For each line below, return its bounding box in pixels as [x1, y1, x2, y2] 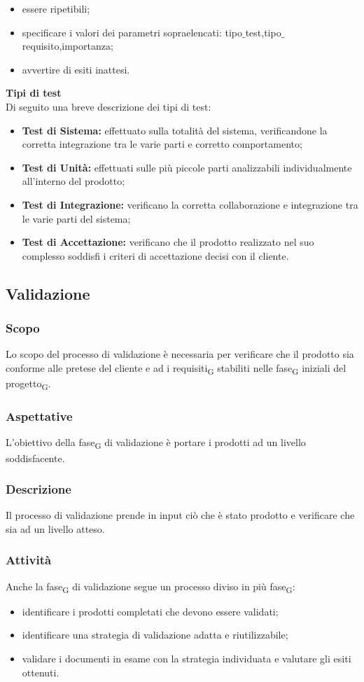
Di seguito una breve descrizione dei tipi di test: [6, 99, 211, 113]
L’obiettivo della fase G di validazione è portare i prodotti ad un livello [6, 435, 306, 452]
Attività [6, 551, 52, 569]
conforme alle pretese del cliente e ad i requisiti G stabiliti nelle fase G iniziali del [6, 360, 346, 377]
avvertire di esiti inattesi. [22, 62, 130, 76]
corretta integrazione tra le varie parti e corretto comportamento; [22, 137, 302, 151]
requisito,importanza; [22, 39, 113, 53]
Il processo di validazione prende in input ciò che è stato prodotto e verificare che [6, 508, 355, 522]
